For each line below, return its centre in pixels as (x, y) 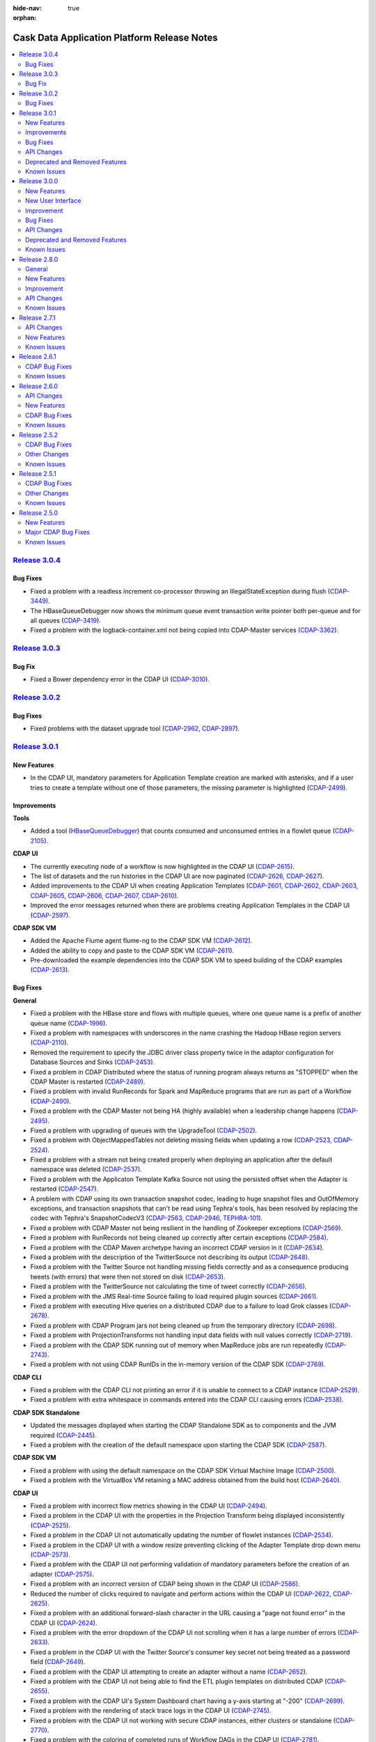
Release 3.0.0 (39, 181)
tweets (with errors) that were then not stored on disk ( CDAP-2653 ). (128, 1277)
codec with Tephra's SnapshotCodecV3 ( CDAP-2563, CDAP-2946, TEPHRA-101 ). (147, 1218)
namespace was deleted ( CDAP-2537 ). (86, 1169)
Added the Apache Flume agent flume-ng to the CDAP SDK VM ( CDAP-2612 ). (141, 941)
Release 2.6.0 (39, 386)
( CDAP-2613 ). (50, 970)
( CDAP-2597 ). (50, 915)
